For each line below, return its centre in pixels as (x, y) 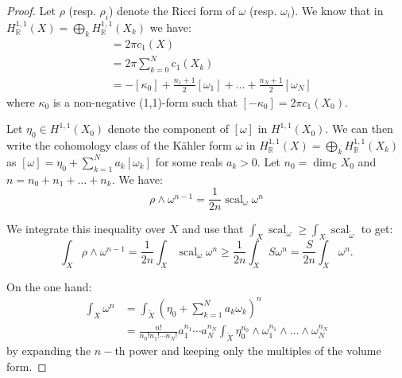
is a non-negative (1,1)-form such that (145, 101)
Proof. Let (31, 10)
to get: (377, 229)
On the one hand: (49, 286)
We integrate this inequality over (86, 229)
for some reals (189, 161)
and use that (213, 229)
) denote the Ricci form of (172, 10)
